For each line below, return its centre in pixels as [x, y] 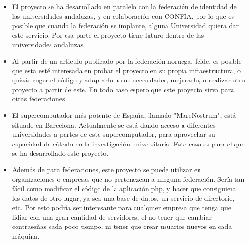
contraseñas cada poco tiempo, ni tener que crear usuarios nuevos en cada [122, 226]
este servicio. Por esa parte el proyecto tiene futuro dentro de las [108, 35]
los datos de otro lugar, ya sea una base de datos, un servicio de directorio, [123, 198]
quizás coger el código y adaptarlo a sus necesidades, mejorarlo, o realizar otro [128, 80]
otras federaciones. [39, 99]
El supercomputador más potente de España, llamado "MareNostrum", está [124, 115]
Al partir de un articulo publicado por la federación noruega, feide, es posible [127, 60]
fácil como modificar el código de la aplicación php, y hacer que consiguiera [124, 188]
